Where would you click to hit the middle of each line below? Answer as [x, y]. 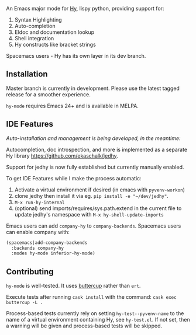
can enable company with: [38, 232]
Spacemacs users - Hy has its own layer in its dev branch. [76, 56]
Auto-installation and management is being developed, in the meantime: [93, 138]
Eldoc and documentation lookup [54, 32]
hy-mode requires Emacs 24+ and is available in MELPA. [73, 106]
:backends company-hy [38, 248]
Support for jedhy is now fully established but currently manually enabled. [95, 167]
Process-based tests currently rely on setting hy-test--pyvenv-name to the [95, 313]
